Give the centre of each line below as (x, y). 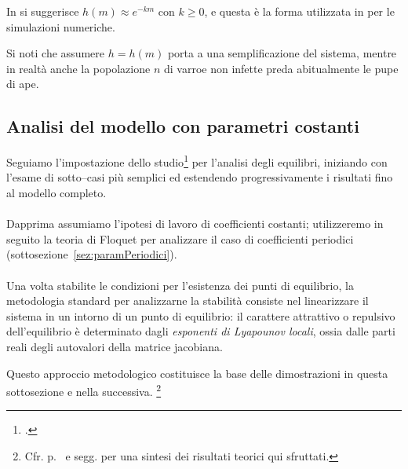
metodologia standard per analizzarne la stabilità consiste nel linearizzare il (188, 300)
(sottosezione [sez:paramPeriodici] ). (92, 254)
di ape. (23, 84)
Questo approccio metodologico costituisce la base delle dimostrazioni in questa (197, 373)
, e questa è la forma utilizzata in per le (299, 11)
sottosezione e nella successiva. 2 (84, 390)
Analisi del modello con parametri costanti (183, 126)
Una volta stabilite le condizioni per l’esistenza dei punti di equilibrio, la (180, 285)
